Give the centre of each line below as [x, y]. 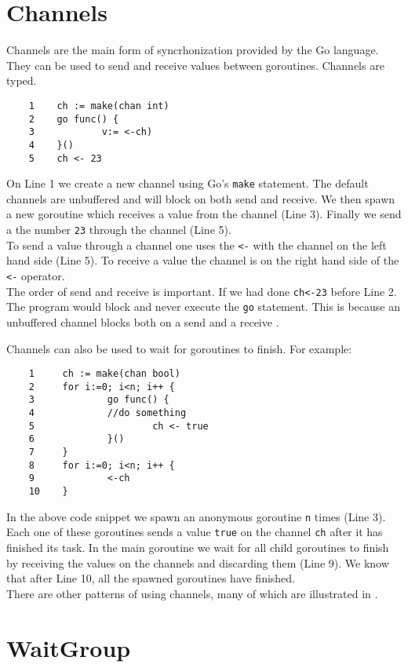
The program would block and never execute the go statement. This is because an [203, 307]
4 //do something [107, 413]
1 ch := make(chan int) [99, 106]
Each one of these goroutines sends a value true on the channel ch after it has [195, 532]
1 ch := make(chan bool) [104, 374]
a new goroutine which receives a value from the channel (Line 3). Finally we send [204, 214]
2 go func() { [74, 119]
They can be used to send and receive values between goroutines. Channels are [195, 65]
